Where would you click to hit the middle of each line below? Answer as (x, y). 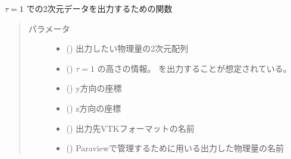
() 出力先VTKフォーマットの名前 (130, 128)
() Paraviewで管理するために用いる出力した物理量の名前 (175, 148)
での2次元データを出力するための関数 (99, 8)
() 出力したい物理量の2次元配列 (127, 48)
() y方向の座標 (94, 88)
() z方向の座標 (94, 108)
